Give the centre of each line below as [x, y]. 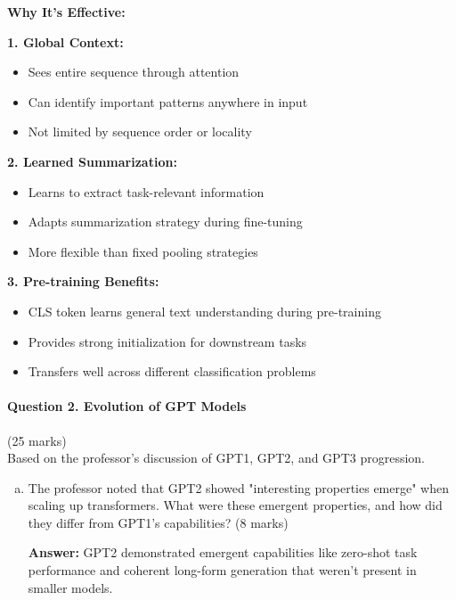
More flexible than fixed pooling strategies [143, 251]
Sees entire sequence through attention [134, 72]
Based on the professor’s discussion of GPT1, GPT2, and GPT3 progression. [216, 458]
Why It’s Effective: [66, 12]
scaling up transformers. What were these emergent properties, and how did [235, 505]
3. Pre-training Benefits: [83, 281]
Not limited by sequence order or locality [140, 132]
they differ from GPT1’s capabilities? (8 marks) [158, 522]
